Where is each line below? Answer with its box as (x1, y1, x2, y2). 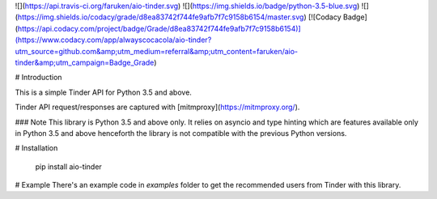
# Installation (15, 143, 58, 153)
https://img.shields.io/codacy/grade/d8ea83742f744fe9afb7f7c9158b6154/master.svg (17, 12, 304, 22)
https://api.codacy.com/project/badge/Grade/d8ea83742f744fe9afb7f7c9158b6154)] (17, 23, 301, 33)
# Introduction (15, 73, 62, 83)
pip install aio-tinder (35, 162, 103, 171)
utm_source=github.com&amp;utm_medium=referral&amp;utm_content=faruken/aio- (15, 46, 299, 56)
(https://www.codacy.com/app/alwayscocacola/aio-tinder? (15, 35, 212, 44)
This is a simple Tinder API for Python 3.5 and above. (15, 87, 192, 97)
